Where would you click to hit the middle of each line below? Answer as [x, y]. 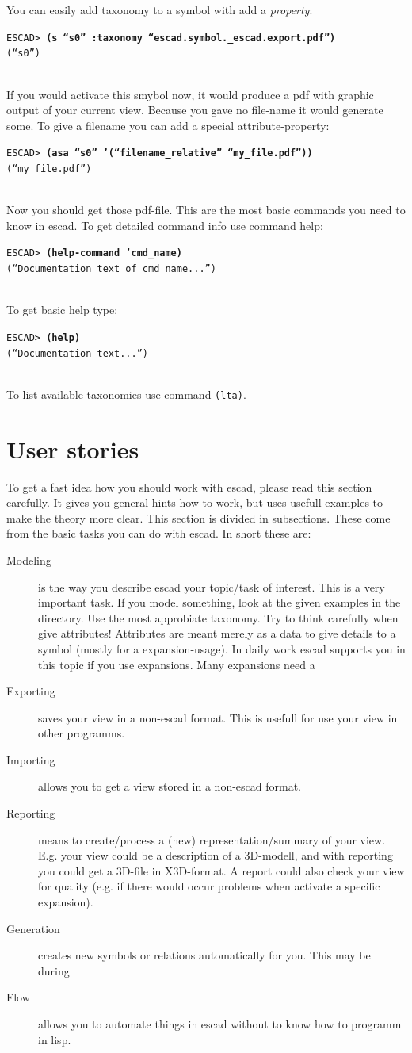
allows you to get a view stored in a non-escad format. [170, 786]
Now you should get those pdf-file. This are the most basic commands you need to [206, 210]
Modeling [29, 559]
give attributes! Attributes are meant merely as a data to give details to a [217, 633]
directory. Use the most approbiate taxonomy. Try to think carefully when [218, 617]
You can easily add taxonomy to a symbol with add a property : [160, 10]
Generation [33, 928]
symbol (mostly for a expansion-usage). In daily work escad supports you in [222, 648]
